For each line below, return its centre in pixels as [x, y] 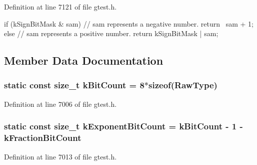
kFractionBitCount [43, 138]
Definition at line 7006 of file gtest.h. [60, 104]
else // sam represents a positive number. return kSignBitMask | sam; [111, 33]
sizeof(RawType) [183, 85]
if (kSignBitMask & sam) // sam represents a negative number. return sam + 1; [129, 23]
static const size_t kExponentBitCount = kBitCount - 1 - [123, 126]
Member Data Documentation [84, 60]
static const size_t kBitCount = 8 [74, 85]
